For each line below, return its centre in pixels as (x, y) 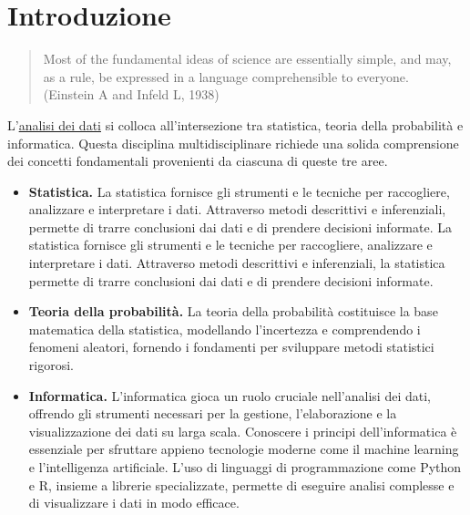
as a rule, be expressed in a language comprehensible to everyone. (226, 76)
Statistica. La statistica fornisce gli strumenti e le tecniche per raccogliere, (239, 191)
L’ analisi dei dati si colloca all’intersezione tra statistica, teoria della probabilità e (235, 124)
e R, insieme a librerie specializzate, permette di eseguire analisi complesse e (241, 484)
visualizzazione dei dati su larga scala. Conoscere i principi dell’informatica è (243, 431)
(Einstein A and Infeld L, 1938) (131, 94)
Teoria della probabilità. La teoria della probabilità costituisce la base (233, 311)
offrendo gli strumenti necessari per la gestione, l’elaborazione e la (213, 413)
